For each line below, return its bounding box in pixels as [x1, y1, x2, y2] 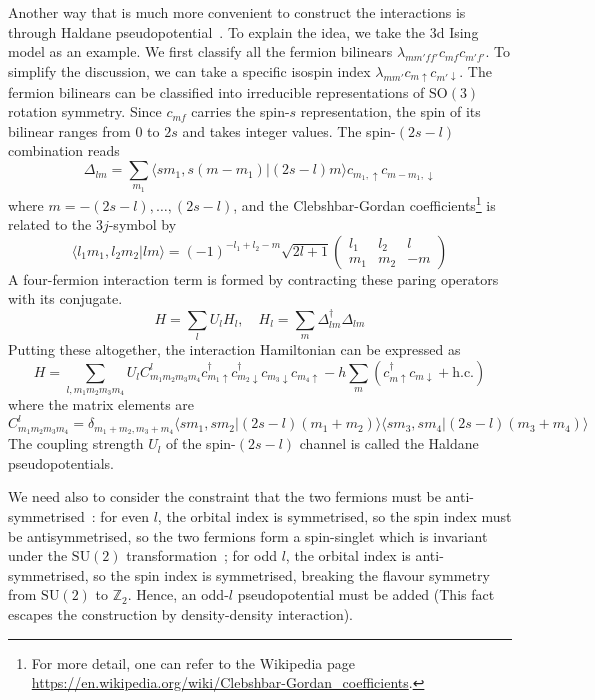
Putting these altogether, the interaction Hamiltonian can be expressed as [8, 339, 461, 360]
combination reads [8, 140, 120, 161]
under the [8, 545, 68, 566]
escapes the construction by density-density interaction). [8, 604, 354, 625]
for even [100, 506, 149, 527]
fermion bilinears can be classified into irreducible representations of [8, 81, 425, 102]
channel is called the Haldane [299, 433, 479, 454]
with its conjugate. [8, 288, 123, 309]
